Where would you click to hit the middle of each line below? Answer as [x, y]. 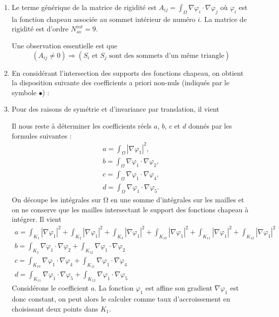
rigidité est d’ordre [40, 29]
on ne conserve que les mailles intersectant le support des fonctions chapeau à [130, 209]
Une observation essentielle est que [64, 45]
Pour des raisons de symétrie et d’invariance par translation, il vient [115, 109]
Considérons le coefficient [50, 288]
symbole [24, 92]
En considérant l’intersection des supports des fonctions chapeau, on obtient [128, 73]
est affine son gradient [179, 288]
